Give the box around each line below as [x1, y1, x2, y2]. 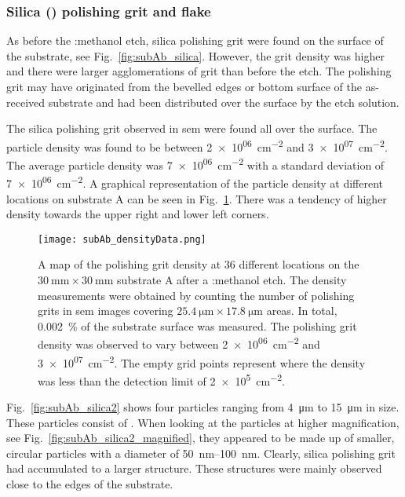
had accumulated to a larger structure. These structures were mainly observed [6, 460, 382, 477]
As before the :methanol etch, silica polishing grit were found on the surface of [6, 32, 384, 49]
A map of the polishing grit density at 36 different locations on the [38, 256, 359, 272]
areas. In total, [266, 302, 337, 319]
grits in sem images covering [38, 302, 173, 319]
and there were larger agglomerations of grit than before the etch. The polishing [6, 63, 392, 79]
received [6, 93, 46, 110]
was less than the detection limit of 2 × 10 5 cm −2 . [38, 370, 285, 389]
